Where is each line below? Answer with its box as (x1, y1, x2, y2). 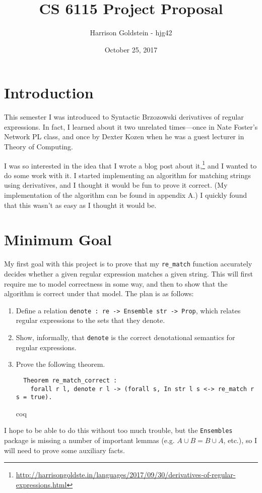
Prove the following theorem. (16, 359, 105, 369)
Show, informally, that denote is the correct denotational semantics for (16, 332, 235, 343)
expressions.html (16, 479, 67, 489)
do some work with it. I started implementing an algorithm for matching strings (4, 170, 251, 180)
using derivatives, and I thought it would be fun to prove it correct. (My (4, 180, 228, 190)
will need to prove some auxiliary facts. (4, 445, 125, 455)
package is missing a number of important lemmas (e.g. (4, 435, 175, 446)
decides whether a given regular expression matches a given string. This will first (4, 268, 253, 279)
